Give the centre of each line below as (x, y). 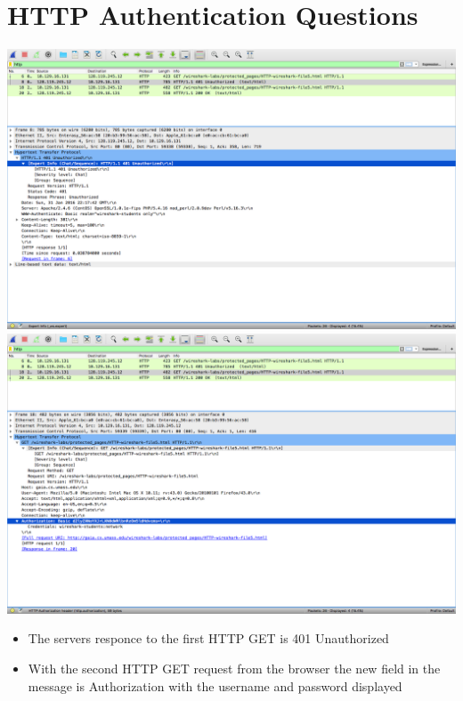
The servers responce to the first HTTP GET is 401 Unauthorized (208, 638)
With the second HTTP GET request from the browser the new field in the (234, 668)
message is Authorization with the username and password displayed (215, 685)
